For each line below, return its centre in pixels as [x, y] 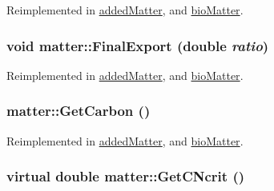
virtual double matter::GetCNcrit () [126, 176]
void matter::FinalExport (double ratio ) [138, 45]
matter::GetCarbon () [79, 111]
